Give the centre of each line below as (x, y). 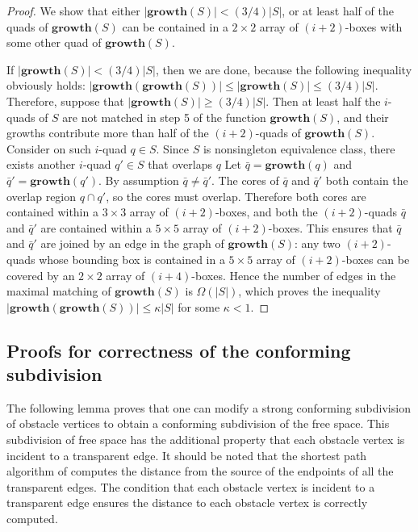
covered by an (41, 275)
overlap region (42, 196)
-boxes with (374, 26)
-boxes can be (376, 259)
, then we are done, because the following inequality (284, 69)
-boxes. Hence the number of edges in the (294, 275)
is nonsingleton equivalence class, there (299, 148)
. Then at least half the (323, 101)
